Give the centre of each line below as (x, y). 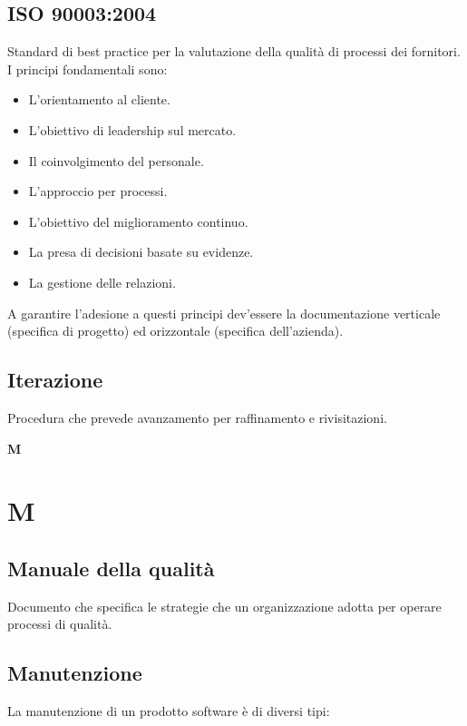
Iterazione (55, 380)
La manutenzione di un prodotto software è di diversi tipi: (169, 711)
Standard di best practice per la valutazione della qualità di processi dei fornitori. (234, 51)
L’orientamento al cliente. (99, 99)
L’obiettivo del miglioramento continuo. (138, 221)
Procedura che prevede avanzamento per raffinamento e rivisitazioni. (197, 417)
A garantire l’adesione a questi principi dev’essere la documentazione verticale (224, 313)
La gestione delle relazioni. (102, 282)
